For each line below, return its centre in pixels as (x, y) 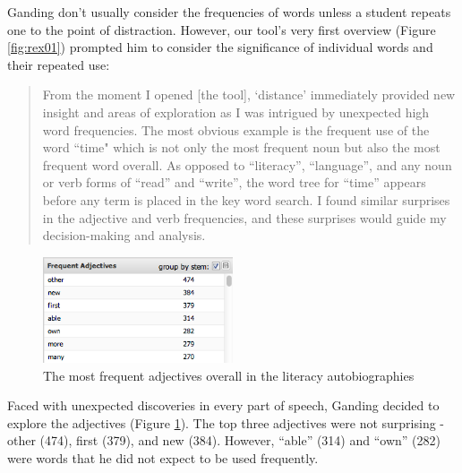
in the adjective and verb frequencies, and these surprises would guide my (244, 217)
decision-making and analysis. (124, 235)
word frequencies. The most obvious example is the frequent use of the (236, 129)
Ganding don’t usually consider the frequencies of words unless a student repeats (229, 12)
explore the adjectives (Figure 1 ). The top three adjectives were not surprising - (226, 422)
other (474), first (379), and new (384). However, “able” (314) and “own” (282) (224, 440)
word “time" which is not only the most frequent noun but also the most (241, 147)
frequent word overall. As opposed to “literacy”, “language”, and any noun (247, 164)
